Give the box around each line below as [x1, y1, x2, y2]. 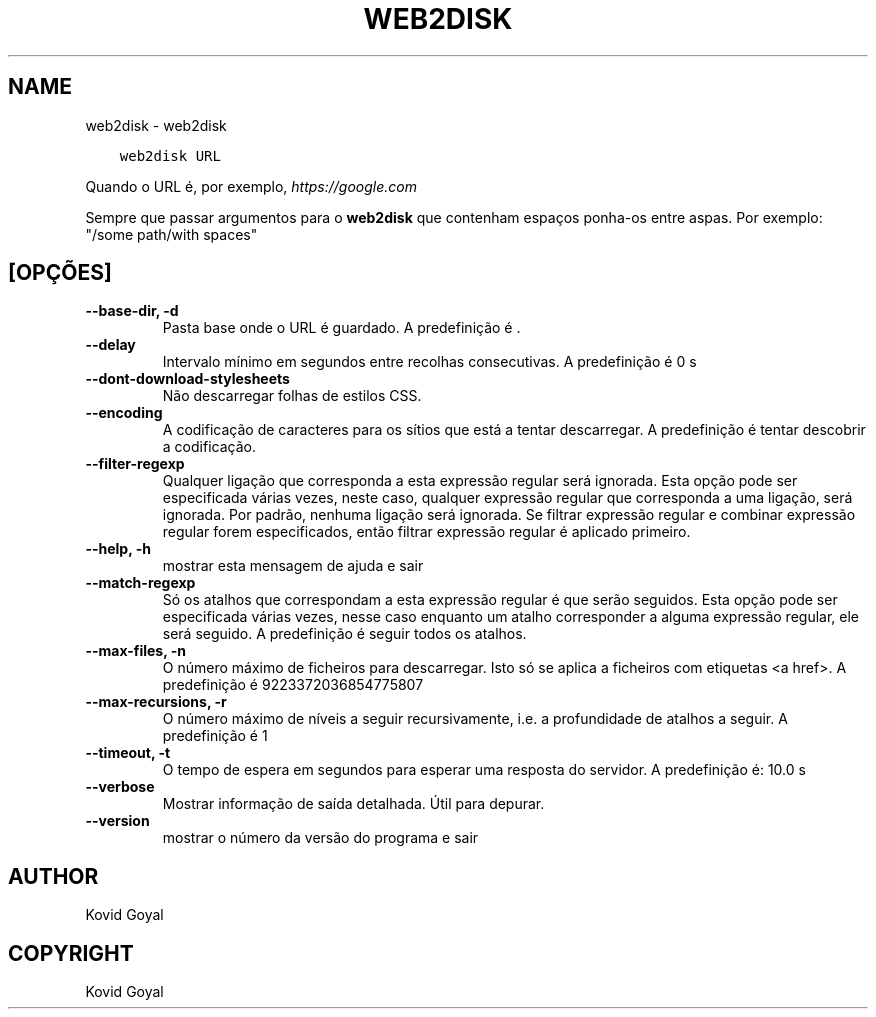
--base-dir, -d [85, 302, 179, 320]
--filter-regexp [85, 455, 185, 473]
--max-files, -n [85, 642, 187, 660]
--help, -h [85, 540, 151, 558]
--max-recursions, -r [85, 693, 227, 711]
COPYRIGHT [8, 940, 134, 966]
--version [85, 812, 150, 830]
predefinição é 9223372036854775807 [162, 676, 424, 694]
